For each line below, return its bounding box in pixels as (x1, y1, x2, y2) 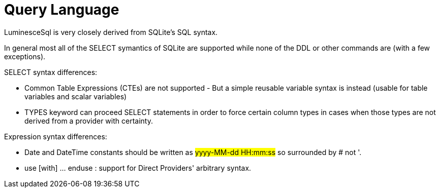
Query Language (4, 1, 119, 18)
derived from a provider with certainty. (24, 116, 153, 125)
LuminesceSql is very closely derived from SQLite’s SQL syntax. (4, 27, 218, 36)
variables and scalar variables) (24, 92, 127, 101)
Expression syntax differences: (4, 132, 107, 141)
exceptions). (4, 52, 46, 61)
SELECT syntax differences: (4, 67, 98, 76)
